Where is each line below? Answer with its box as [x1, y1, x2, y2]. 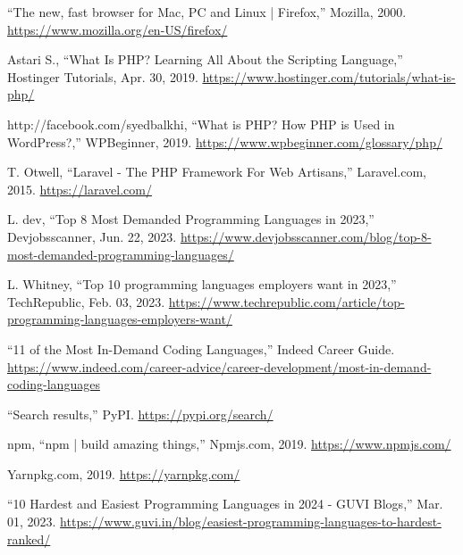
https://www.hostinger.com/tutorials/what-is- [202, 67, 456, 86]
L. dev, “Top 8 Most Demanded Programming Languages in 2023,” [7, 210, 375, 228]
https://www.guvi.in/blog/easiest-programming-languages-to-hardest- [60, 512, 442, 531]
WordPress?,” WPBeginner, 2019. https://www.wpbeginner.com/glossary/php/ [7, 132, 442, 151]
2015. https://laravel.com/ [7, 179, 152, 198]
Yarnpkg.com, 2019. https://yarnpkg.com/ [7, 464, 240, 483]
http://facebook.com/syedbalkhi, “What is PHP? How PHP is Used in [7, 114, 395, 133]
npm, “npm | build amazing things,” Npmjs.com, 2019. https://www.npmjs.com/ [7, 435, 451, 453]
